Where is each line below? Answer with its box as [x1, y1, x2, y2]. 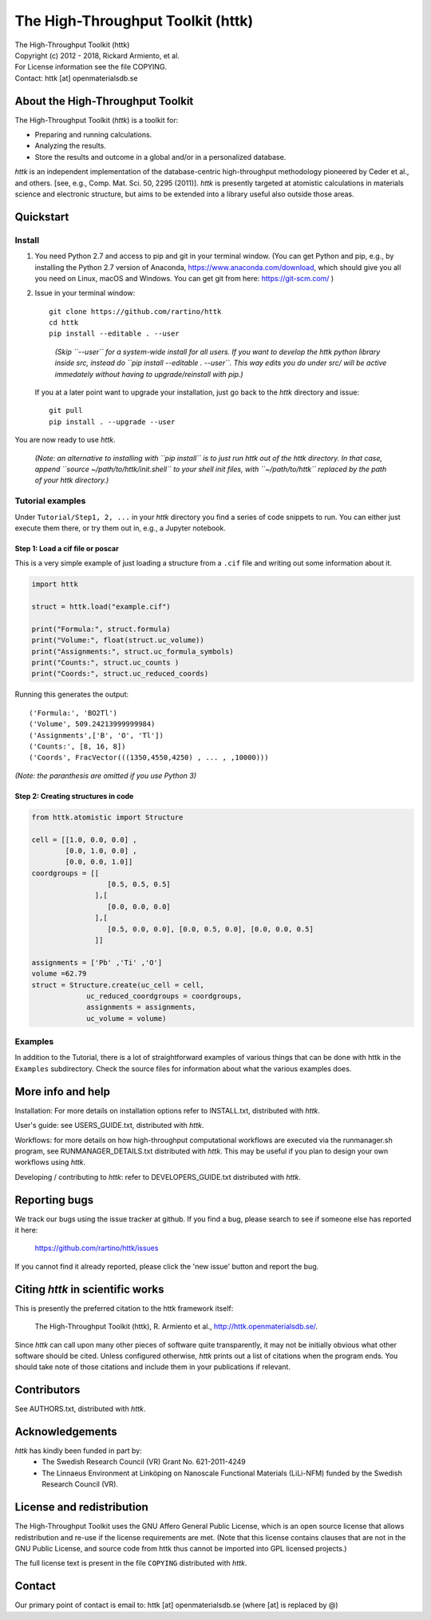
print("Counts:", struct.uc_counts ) [31, 658, 180, 667]
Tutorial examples [14, 495, 86, 506]
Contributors [14, 1383, 81, 1397]
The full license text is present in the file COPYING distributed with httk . [14, 1558, 247, 1568]
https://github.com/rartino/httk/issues [34, 1243, 159, 1253]
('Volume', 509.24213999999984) [29, 720, 156, 729]
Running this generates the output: [14, 689, 129, 699]
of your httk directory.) [34, 475, 109, 485]
